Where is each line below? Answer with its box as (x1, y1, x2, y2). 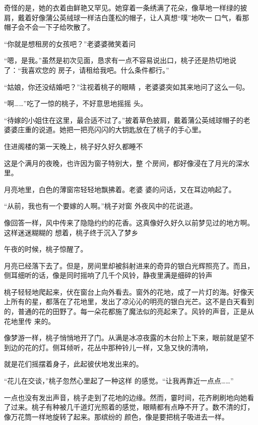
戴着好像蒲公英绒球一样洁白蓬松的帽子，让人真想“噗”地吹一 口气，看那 (17, 12, 249, 22)
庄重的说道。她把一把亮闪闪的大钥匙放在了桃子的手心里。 (17, 124, 205, 135)
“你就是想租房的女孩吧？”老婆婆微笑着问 (4, 38, 136, 49)
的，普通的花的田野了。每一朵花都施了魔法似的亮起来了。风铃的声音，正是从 (4, 306, 254, 317)
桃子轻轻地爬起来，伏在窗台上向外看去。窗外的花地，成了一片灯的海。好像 (4, 286, 247, 297)
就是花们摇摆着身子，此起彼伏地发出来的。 (4, 359, 143, 369)
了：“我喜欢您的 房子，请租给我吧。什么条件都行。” (4, 64, 169, 75)
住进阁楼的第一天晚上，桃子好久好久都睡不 (4, 141, 143, 151)
